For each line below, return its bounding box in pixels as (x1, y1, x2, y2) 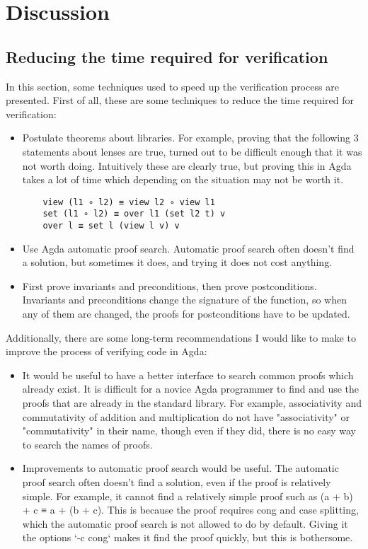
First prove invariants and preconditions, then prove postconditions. (22, 278, 317, 293)
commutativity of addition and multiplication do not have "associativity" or (22, 409, 350, 424)
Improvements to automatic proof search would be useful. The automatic (22, 461, 339, 475)
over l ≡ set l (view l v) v (42, 221, 180, 231)
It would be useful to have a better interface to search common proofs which (22, 367, 354, 382)
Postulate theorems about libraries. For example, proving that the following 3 (22, 130, 359, 145)
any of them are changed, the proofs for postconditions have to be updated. (22, 306, 350, 321)
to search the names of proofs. (22, 437, 153, 451)
